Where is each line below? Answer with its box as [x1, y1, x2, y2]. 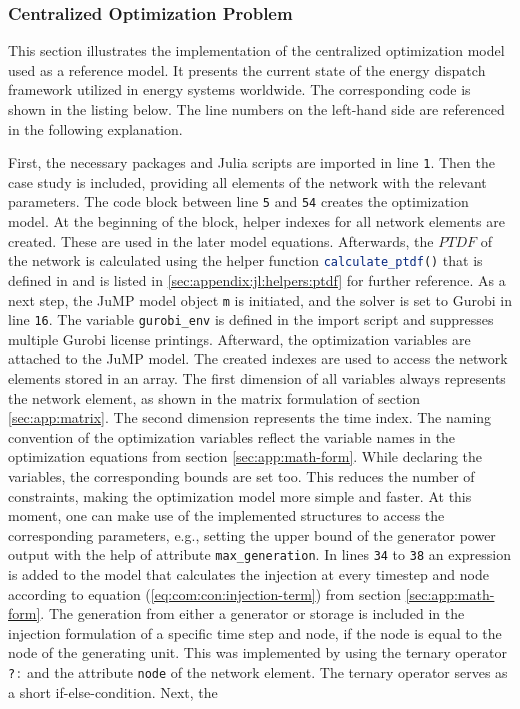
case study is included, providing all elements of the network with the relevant [8, 171, 487, 192]
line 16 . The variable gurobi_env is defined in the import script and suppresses [8, 309, 494, 330]
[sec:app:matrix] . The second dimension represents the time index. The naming [8, 407, 492, 428]
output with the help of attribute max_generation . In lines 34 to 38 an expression [8, 544, 511, 565]
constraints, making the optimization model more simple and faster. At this [8, 485, 472, 506]
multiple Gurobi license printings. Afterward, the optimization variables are [8, 328, 471, 349]
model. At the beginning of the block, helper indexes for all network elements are [8, 211, 505, 232]
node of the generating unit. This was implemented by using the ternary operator [8, 642, 507, 663]
